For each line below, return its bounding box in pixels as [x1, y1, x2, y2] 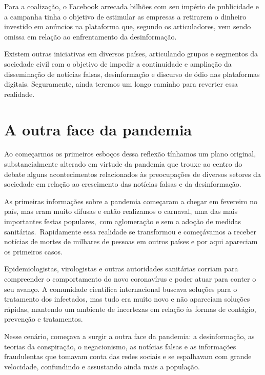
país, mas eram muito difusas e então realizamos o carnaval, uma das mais [4, 206, 238, 216]
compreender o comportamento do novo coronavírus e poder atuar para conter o [4, 273, 256, 284]
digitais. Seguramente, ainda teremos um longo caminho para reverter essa [4, 78, 238, 89]
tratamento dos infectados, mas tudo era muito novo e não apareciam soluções [4, 293, 250, 304]
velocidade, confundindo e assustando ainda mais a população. [4, 361, 200, 371]
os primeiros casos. [4, 246, 63, 256]
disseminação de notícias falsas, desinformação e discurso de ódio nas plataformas [4, 68, 260, 79]
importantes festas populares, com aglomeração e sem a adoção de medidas [4, 216, 241, 227]
